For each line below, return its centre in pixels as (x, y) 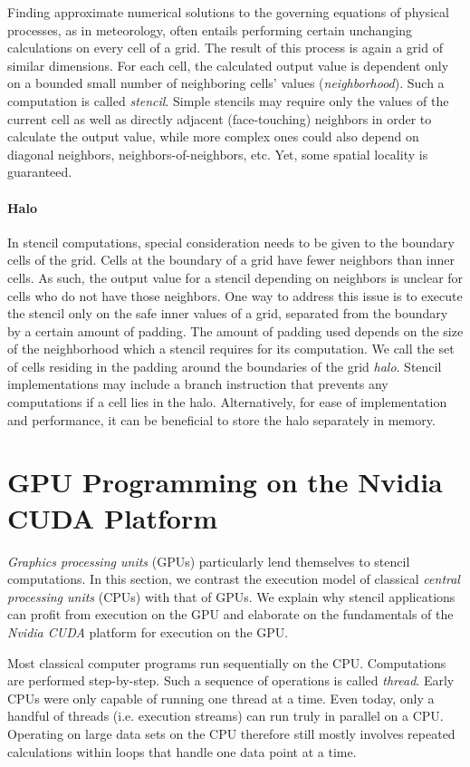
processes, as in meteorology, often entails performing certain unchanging (210, 29)
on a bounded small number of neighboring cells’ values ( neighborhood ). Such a (226, 83)
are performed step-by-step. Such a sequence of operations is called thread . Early (231, 680)
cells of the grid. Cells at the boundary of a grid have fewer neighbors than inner (231, 260)
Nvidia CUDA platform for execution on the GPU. (148, 631)
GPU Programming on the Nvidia (225, 482)
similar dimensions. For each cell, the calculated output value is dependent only (228, 65)
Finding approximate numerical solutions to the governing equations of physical (228, 12)
